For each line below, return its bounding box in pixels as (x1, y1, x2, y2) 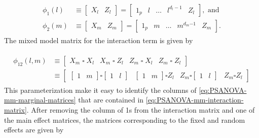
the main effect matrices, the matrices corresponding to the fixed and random (4, 114, 245, 125)
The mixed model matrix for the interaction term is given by (4, 35, 193, 46)
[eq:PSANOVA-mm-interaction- (145, 94, 244, 105)
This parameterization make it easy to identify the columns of (4, 84, 197, 95)
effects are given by (4, 124, 64, 135)
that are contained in (78, 94, 144, 105)
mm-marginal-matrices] (4, 94, 76, 105)
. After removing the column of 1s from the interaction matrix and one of (26, 104, 255, 115)
